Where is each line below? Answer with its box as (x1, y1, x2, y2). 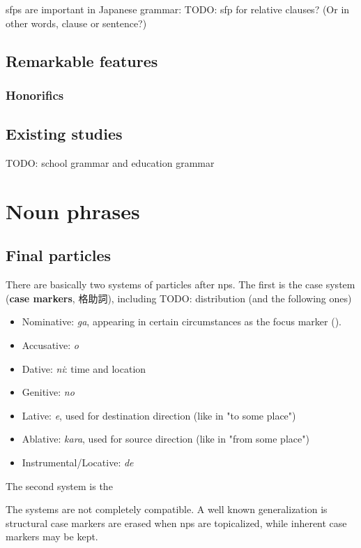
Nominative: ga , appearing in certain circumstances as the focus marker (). (22, 314, 342, 329)
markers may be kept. (6, 529, 98, 544)
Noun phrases (6, 196, 140, 225)
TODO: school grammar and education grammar (6, 156, 215, 170)
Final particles (6, 244, 112, 266)
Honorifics (6, 86, 64, 103)
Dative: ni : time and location (22, 361, 146, 376)
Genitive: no (22, 385, 75, 399)
